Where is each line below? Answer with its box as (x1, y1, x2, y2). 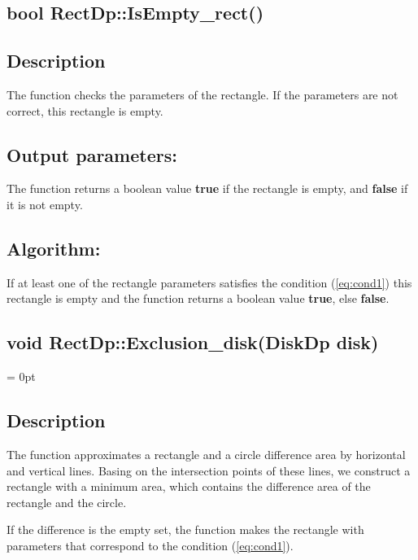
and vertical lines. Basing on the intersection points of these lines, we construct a (7, 462, 411, 479)
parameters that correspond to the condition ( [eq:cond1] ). (7, 536, 294, 553)
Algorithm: (7, 235, 101, 260)
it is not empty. (7, 195, 83, 212)
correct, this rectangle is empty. (7, 102, 163, 119)
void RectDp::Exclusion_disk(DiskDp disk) (7, 330, 379, 355)
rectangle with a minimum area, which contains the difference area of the (7, 478, 371, 495)
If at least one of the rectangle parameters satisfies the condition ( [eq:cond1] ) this (7, 273, 412, 291)
